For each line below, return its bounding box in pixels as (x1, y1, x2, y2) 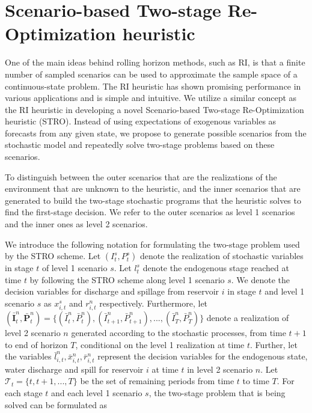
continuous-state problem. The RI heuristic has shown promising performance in (5, 79, 301, 92)
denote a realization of (206, 311, 289, 324)
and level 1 (265, 285, 305, 298)
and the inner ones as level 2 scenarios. (5, 218, 148, 230)
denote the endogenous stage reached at (142, 262, 289, 274)
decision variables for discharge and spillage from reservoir (5, 285, 219, 298)
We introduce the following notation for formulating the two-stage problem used (5, 237, 300, 250)
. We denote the (231, 273, 290, 286)
